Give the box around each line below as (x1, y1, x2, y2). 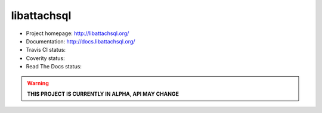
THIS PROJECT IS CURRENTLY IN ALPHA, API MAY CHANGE (27, 90, 179, 98)
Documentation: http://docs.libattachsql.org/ (26, 37, 135, 45)
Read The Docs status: (26, 63, 82, 70)
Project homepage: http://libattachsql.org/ (26, 30, 129, 37)
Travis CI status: (26, 46, 66, 54)
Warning (27, 79, 49, 86)
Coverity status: (26, 54, 65, 62)
